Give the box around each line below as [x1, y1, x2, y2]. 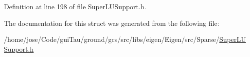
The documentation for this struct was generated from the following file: [4, 18, 219, 28]
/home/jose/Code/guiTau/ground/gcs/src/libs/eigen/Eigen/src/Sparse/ [4, 34, 220, 44]
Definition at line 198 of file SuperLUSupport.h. [4, 1, 146, 11]
